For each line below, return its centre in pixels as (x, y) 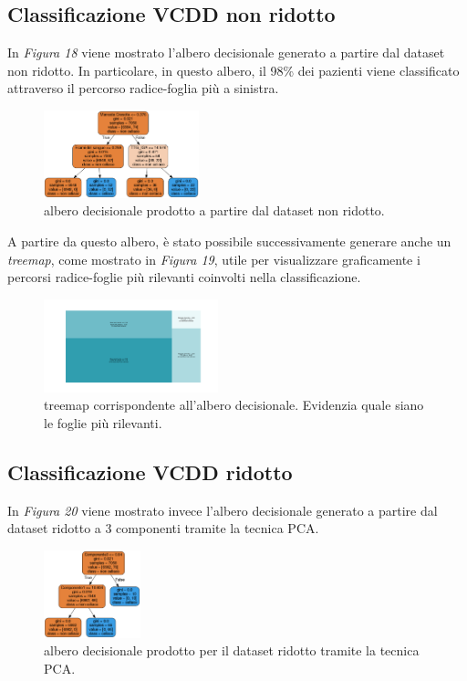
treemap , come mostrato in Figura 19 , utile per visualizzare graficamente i (214, 259)
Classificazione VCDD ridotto (150, 471)
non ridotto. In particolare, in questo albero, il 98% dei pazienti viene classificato (233, 70)
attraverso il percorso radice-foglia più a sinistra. (143, 88)
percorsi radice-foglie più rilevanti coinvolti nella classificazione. (184, 277)
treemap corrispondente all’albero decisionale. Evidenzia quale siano (234, 405)
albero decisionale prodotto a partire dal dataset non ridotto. (214, 210)
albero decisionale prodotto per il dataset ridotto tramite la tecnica (232, 650)
